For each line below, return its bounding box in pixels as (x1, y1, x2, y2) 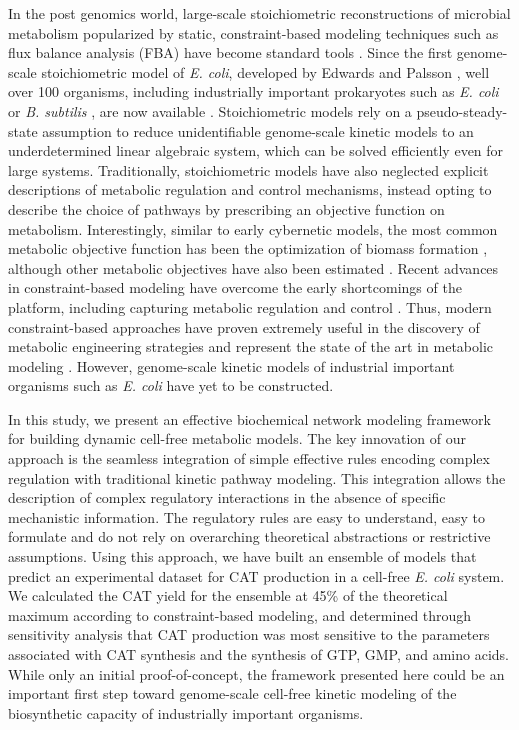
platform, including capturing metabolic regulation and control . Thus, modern (8, 296, 492, 317)
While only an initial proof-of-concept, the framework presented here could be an (8, 663, 505, 684)
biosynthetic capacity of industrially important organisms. (8, 702, 364, 723)
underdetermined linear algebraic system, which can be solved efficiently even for (8, 140, 504, 161)
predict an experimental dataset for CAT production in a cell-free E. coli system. (8, 565, 505, 586)
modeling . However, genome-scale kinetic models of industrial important (8, 355, 455, 376)
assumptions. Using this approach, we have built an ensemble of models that (8, 546, 477, 567)
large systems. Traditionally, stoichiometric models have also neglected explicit (8, 159, 489, 180)
